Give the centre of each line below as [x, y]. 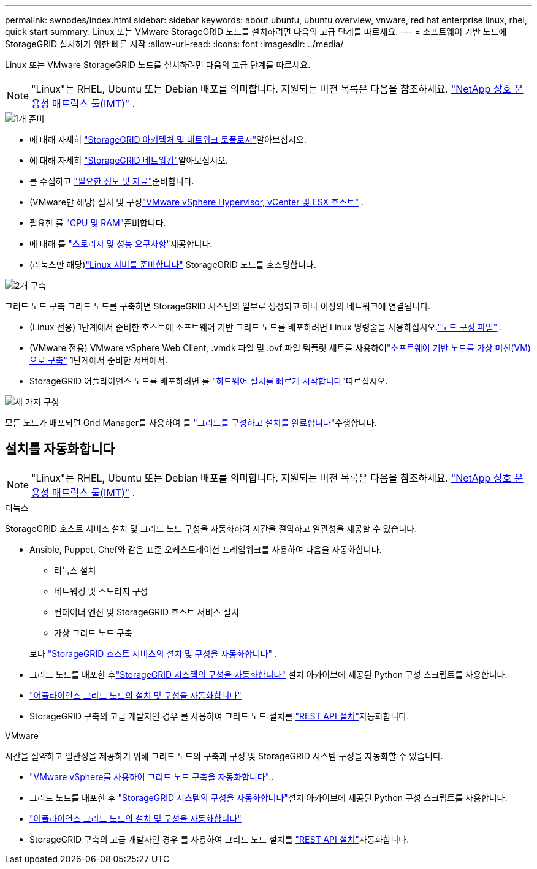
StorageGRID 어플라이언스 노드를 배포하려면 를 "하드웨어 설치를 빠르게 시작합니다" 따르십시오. [209, 381]
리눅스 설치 [75, 570]
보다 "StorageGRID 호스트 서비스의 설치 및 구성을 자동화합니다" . [154, 653]
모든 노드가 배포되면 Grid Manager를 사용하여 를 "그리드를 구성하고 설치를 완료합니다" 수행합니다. [191, 423]
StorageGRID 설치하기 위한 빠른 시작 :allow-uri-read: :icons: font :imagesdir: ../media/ [174, 44]
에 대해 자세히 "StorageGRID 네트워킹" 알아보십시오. [129, 160]
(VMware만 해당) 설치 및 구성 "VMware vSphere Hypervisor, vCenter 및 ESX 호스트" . [197, 202]
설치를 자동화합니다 [60, 449]
